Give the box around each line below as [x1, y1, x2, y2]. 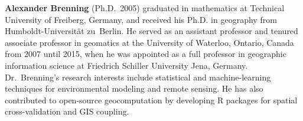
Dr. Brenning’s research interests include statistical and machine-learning [5, 70, 271, 83]
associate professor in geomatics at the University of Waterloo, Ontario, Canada [5, 36, 294, 48]
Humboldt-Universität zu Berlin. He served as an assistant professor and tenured [5, 25, 298, 37]
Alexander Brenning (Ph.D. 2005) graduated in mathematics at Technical [5, 2, 285, 14]
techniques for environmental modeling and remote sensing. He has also [5, 82, 263, 95]
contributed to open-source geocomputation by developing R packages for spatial [5, 93, 298, 106]
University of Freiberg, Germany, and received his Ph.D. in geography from [5, 13, 277, 25]
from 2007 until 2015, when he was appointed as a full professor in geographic [5, 48, 286, 60]
